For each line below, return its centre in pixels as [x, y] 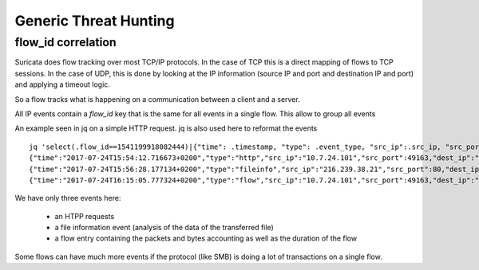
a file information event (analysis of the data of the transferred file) [164, 228]
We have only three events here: [68, 198]
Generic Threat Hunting [95, 21]
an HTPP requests [85, 216]
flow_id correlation [66, 42]
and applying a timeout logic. [63, 84]
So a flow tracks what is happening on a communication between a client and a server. [157, 99]
